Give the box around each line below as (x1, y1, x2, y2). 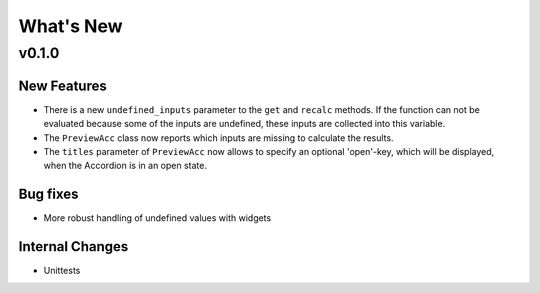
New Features (18, 77, 107, 94)
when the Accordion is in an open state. (43, 160, 207, 172)
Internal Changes (18, 238, 129, 255)
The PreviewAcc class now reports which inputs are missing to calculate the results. (43, 131, 394, 144)
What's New (18, 15, 124, 37)
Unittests (43, 265, 81, 277)
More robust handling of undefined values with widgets (43, 212, 272, 224)
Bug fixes (18, 186, 79, 203)
